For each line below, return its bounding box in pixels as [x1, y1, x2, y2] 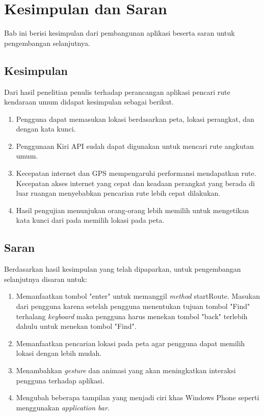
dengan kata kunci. [16, 123, 76, 134]
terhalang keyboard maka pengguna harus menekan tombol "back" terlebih [16, 310, 248, 321]
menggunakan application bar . [16, 402, 110, 412]
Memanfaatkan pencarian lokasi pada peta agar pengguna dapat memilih [16, 337, 245, 348]
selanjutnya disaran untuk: [4, 273, 87, 284]
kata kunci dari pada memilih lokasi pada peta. [16, 215, 165, 225]
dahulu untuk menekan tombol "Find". [16, 321, 137, 331]
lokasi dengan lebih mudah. [16, 348, 102, 358]
